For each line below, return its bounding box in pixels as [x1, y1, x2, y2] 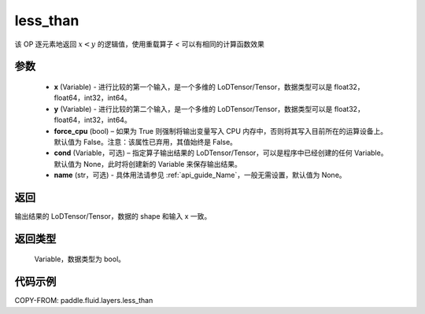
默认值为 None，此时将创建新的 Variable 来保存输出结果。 [54, 159, 242, 168]
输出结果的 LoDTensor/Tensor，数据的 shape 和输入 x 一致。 [14, 211, 212, 220]
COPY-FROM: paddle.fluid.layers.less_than [14, 296, 153, 305]
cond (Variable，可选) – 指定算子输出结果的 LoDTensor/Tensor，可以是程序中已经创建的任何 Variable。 [54, 148, 388, 157]
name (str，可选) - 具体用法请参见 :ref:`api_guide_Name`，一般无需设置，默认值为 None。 [54, 170, 346, 180]
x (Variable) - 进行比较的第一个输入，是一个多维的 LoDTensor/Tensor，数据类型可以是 [54, 82, 333, 91]
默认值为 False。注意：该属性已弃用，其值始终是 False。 [54, 137, 238, 146]
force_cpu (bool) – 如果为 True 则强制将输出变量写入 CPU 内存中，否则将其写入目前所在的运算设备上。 [54, 126, 388, 135]
